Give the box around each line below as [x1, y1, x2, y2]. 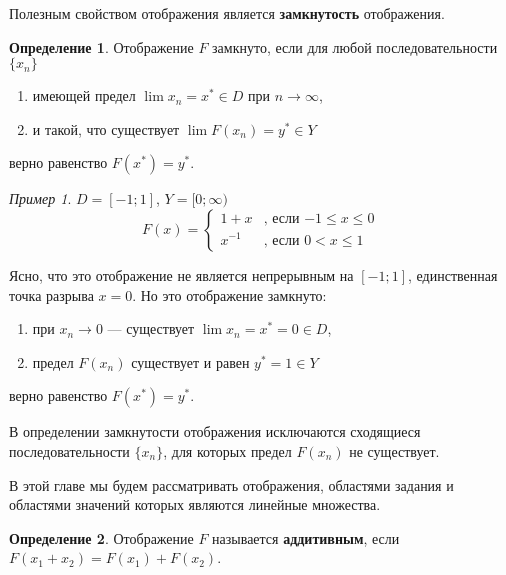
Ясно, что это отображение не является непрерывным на [9, 264, 354, 285]
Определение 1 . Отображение [9, 36, 194, 57]
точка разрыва [9, 284, 94, 305]
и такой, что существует [32, 118, 180, 139]
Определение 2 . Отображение [9, 527, 194, 548]
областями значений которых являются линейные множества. [9, 494, 381, 515]
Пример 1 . [9, 188, 72, 209]
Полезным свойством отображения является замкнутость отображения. [9, 3, 445, 23]
